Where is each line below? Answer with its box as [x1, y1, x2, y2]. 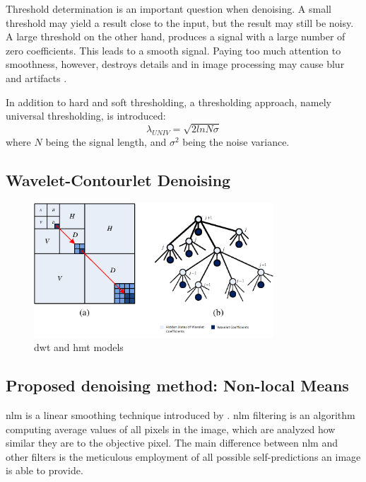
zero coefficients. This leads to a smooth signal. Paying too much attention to [6, 42, 341, 57]
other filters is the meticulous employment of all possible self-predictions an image [6, 449, 361, 464]
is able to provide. [6, 463, 83, 478]
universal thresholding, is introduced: [6, 108, 166, 123]
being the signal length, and [45, 134, 167, 149]
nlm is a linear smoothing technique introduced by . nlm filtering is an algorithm [6, 408, 355, 423]
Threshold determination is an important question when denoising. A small [6, 1, 331, 16]
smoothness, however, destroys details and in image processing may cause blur [6, 57, 345, 71]
